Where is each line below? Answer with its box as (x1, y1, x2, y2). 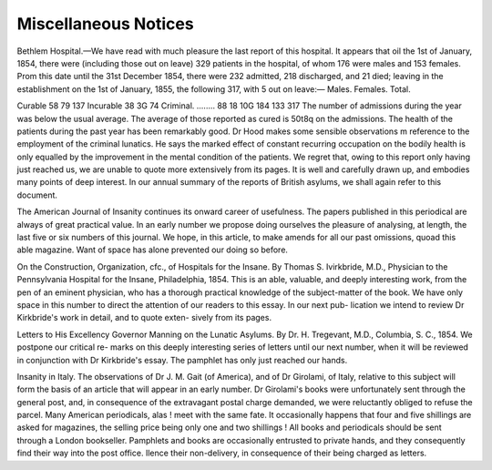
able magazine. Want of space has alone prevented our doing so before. (16, 244, 289, 255)
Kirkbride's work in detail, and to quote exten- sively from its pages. (16, 312, 272, 323)
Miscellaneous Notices (16, 14, 195, 34)
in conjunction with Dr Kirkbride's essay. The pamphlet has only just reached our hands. (16, 354, 348, 365)
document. (16, 189, 58, 200)
